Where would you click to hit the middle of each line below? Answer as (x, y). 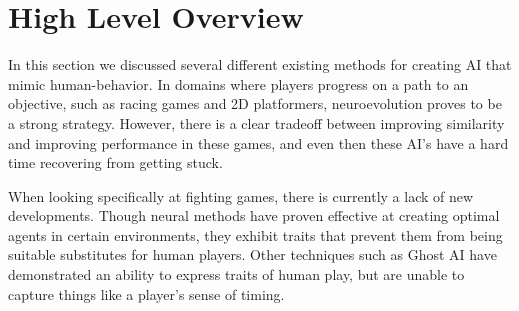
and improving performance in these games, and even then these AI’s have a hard (258, 142)
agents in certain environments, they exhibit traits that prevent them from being (255, 234)
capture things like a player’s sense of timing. (146, 293)
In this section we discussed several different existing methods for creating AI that (260, 64)
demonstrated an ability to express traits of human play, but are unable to (236, 274)
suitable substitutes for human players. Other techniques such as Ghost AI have (252, 254)
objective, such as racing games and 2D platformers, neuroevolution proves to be (255, 103)
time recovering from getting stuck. (115, 162)
